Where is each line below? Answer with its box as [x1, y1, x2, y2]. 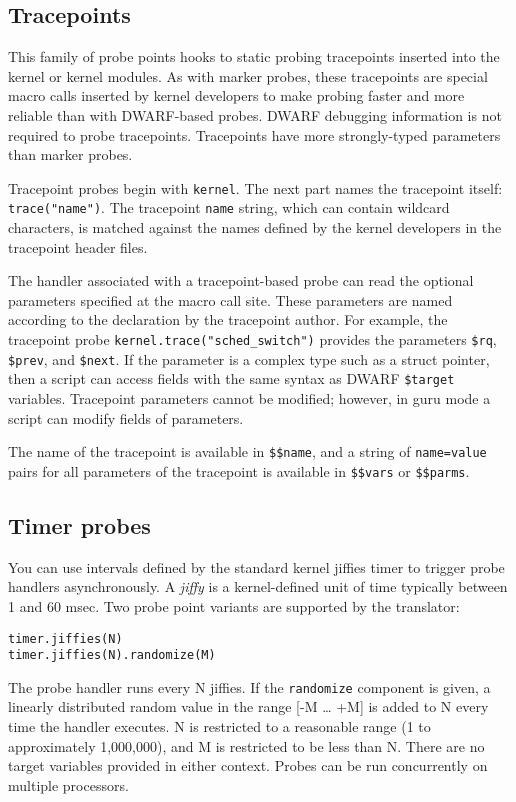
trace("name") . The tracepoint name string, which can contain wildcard [8, 197, 450, 218]
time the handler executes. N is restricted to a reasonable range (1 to [8, 716, 431, 737]
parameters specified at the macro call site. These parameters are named [8, 289, 453, 310]
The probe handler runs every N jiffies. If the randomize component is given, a [8, 676, 491, 697]
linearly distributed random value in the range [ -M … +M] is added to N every [8, 696, 489, 717]
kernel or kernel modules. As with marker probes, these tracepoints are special [8, 65, 488, 86]
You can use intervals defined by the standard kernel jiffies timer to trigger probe [8, 556, 505, 577]
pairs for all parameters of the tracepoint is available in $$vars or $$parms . [8, 460, 470, 481]
